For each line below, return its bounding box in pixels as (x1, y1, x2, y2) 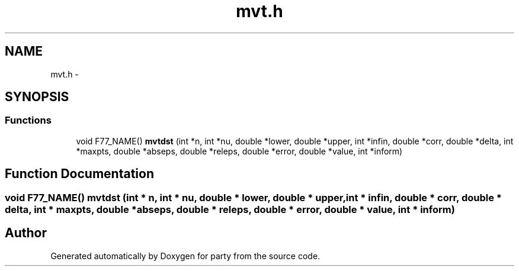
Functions (5, 114, 52, 127)
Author (5, 225, 47, 241)
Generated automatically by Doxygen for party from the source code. (50, 250, 321, 261)
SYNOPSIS (5, 89, 69, 105)
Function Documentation (5, 166, 154, 182)
